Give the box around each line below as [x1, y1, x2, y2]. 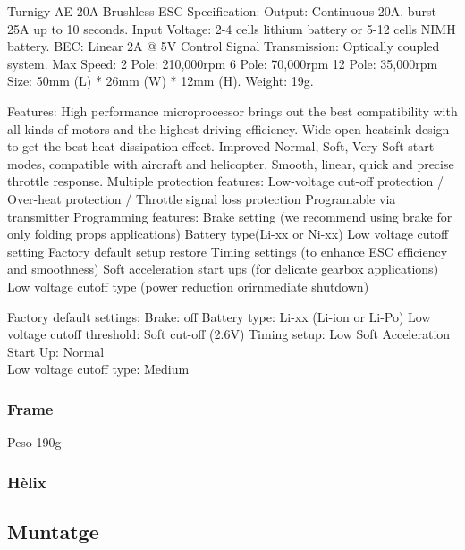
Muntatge [7, 517, 99, 545]
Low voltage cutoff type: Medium [7, 360, 190, 378]
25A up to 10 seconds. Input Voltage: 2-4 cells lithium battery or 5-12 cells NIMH [7, 19, 456, 38]
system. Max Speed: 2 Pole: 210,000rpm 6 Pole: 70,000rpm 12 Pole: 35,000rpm [7, 54, 438, 72]
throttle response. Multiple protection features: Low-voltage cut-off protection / [7, 172, 444, 190]
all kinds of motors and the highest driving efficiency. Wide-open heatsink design [7, 119, 450, 138]
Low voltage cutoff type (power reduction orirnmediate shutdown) [7, 276, 369, 295]
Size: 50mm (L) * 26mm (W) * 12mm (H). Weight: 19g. [7, 72, 314, 90]
